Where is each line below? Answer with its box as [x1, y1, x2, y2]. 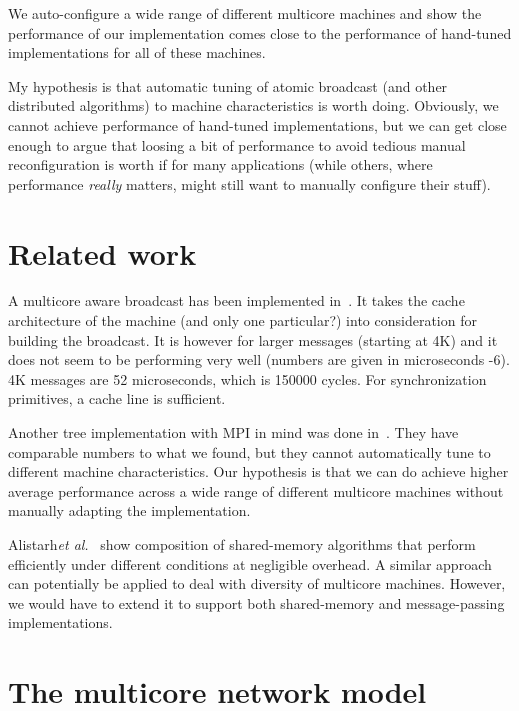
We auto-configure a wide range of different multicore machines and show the [8, 3, 482, 23]
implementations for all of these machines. [8, 42, 266, 63]
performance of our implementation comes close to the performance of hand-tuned [8, 22, 512, 43]
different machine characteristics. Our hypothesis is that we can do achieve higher [8, 461, 509, 482]
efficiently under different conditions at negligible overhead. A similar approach [8, 553, 492, 574]
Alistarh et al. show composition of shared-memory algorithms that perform [8, 534, 476, 554]
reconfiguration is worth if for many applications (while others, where [8, 154, 433, 175]
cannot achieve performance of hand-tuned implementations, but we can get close [8, 114, 507, 135]
